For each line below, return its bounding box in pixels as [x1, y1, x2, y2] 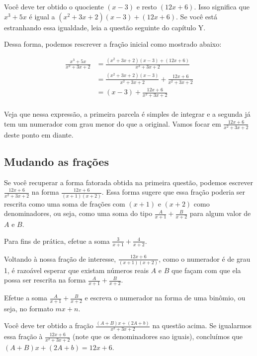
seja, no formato [4, 303, 53, 314]
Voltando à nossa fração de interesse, [4, 253, 116, 264]
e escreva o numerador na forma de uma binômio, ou [85, 292, 246, 303]
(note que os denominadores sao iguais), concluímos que [73, 331, 243, 342]
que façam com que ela [171, 265, 241, 275]
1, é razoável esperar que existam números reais [4, 265, 149, 275]
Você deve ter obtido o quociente [4, 1, 104, 11]
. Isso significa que [194, 1, 250, 11]
